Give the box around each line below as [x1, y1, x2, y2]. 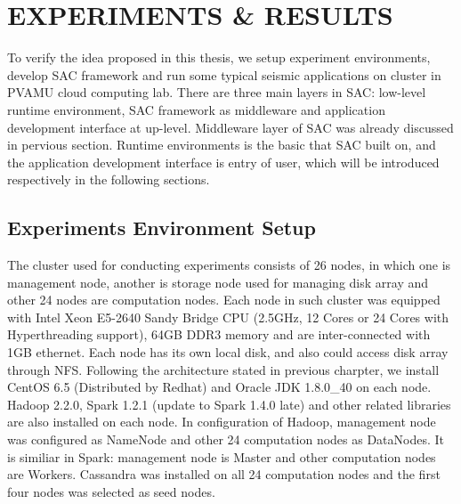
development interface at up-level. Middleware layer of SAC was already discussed [7, 118, 454, 136]
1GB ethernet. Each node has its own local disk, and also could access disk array [7, 343, 449, 362]
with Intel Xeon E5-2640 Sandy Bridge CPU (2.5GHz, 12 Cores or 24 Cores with [7, 307, 449, 326]
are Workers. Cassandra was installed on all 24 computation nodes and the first [7, 465, 441, 484]
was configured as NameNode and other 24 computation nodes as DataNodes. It [7, 430, 445, 449]
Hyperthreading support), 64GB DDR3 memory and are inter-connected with [7, 325, 431, 344]
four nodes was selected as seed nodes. [7, 482, 215, 500]
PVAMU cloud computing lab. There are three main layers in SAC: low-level [7, 83, 426, 102]
